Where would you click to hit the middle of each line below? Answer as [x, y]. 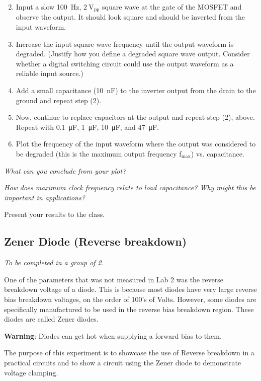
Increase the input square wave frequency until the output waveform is [125, 44]
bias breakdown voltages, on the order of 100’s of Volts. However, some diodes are [130, 299]
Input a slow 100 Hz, [49, 7]
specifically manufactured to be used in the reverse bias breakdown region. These [129, 309]
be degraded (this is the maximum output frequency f [99, 153]
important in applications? [45, 197]
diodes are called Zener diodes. [51, 319]
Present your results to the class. [55, 214]
